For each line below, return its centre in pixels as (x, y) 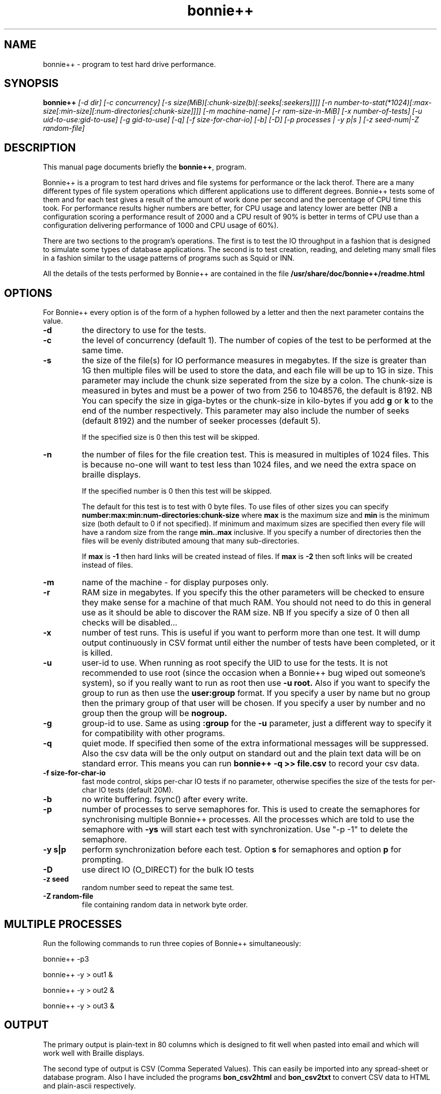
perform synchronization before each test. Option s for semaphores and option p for (242, 850)
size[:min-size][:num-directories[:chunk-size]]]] (122, 111)
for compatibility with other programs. (153, 733)
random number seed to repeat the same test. (158, 888)
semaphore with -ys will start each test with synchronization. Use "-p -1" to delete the (245, 830)
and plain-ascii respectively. (89, 1085)
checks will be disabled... (130, 623)
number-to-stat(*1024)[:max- (383, 103)
